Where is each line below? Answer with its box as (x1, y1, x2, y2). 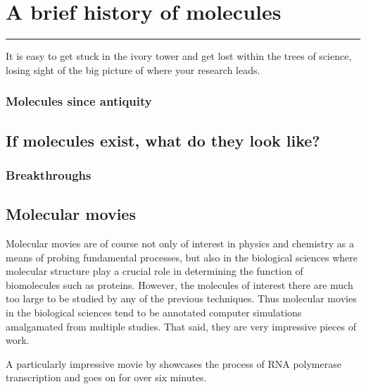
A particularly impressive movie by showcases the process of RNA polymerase (6, 356, 341, 371)
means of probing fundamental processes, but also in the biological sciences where (6, 249, 358, 264)
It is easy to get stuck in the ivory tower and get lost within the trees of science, (6, 49, 352, 63)
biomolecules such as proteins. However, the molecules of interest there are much (6, 277, 353, 292)
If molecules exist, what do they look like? (6, 129, 320, 151)
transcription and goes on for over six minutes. (6, 370, 207, 385)
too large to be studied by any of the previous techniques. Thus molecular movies (6, 291, 357, 306)
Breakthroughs (6, 166, 91, 183)
